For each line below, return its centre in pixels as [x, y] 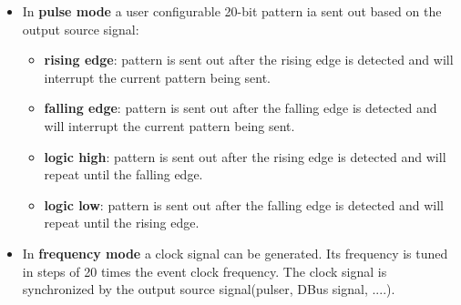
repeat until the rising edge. [122, 223]
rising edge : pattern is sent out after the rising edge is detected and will [249, 60]
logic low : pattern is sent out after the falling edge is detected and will [244, 204]
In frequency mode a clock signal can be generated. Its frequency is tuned [235, 253]
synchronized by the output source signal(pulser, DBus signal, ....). [209, 289]
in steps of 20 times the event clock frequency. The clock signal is [205, 271]
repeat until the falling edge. [123, 174]
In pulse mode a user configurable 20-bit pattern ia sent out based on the [232, 11]
